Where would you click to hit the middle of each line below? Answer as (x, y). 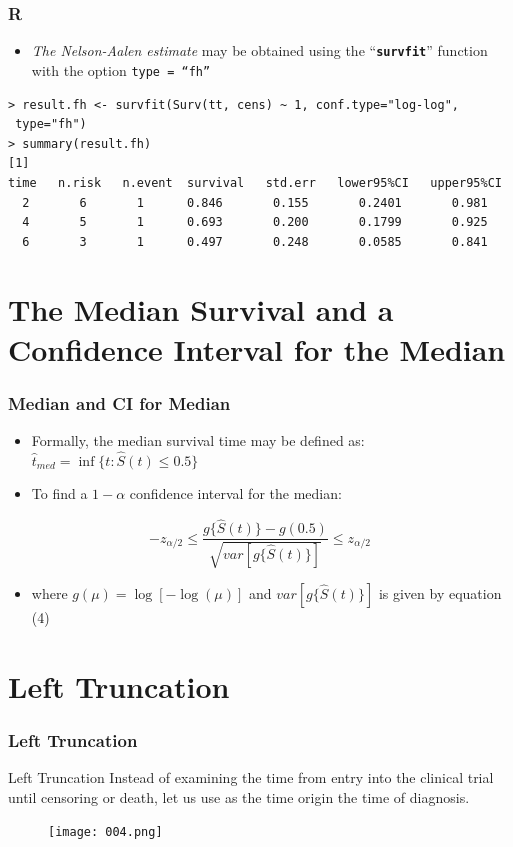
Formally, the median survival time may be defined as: (198, 440)
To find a (59, 493)
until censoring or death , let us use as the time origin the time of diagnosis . (239, 796)
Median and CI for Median (119, 402)
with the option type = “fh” (121, 69)
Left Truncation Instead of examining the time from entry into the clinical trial (251, 776)
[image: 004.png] (105, 832)
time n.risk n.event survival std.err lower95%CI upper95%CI (255, 182)
